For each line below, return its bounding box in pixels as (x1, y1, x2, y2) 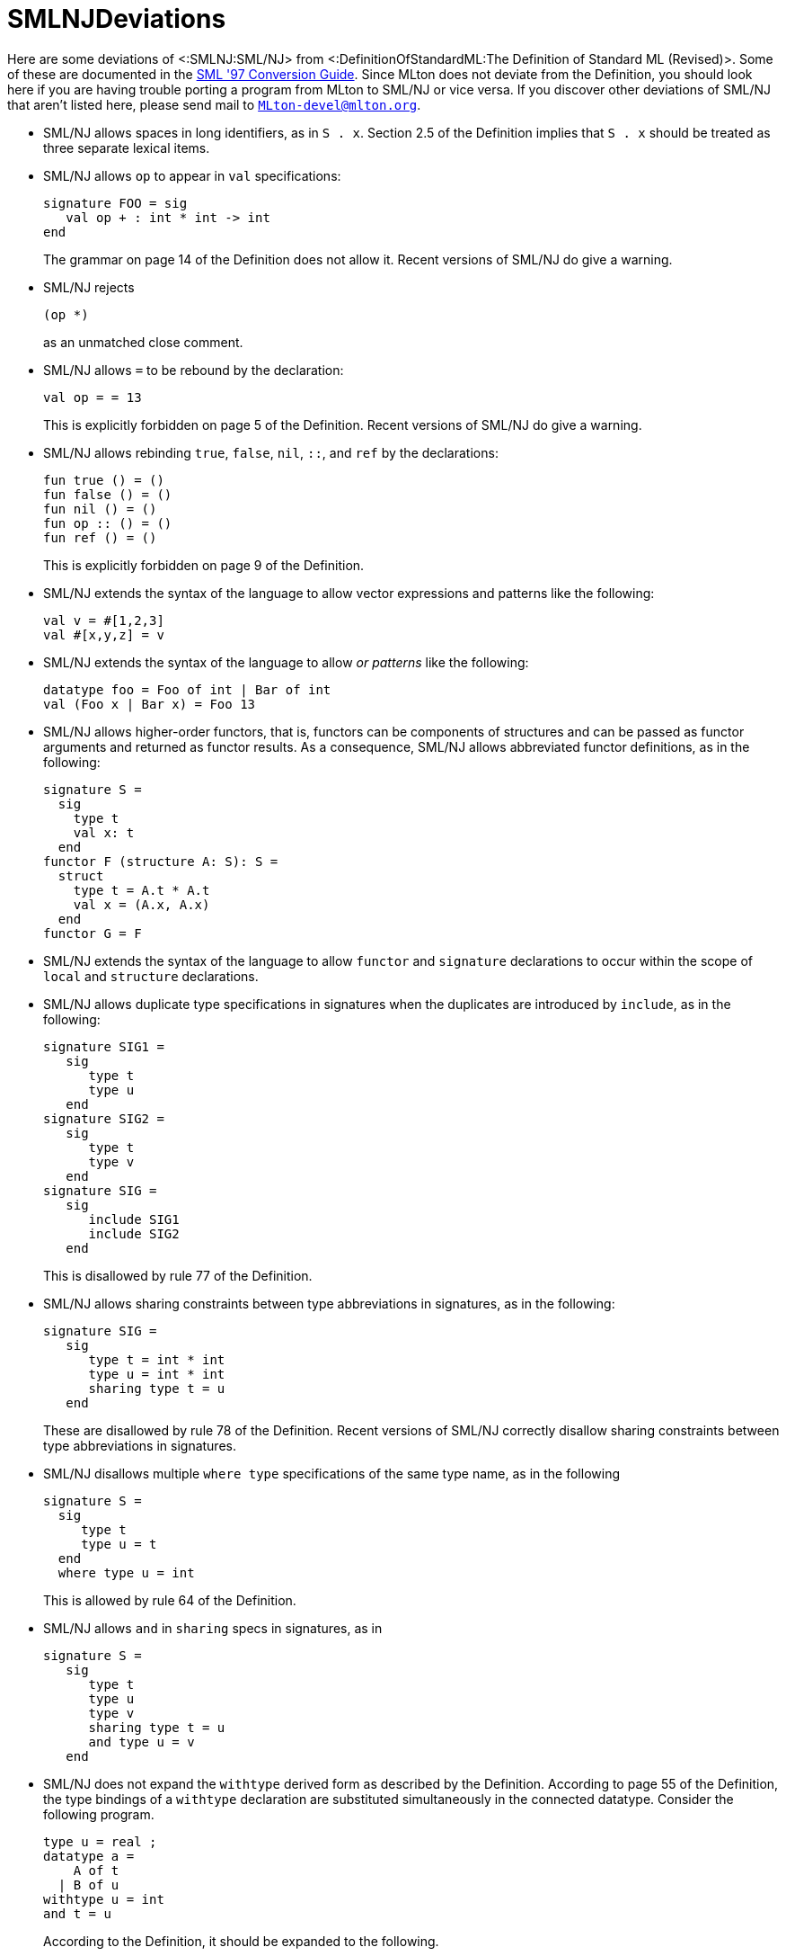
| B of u (57, 1877, 119, 1892)
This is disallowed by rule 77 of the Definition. (43, 1267, 313, 1283)
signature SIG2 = (43, 1111, 164, 1126)
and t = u (43, 1906, 111, 1921)
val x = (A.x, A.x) (73, 897, 210, 912)
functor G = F (43, 925, 142, 941)
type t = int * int (88, 1352, 225, 1367)
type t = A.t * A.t (73, 882, 210, 898)
